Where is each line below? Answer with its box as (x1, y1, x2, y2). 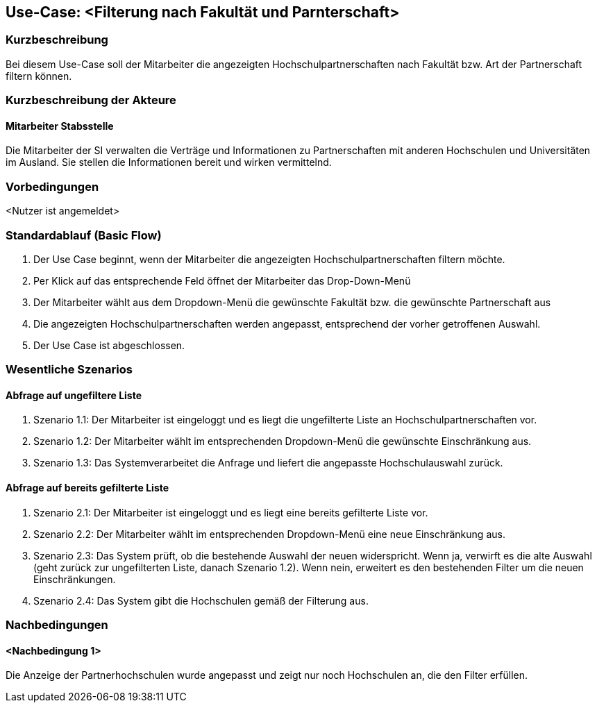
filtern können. (6, 69, 72, 82)
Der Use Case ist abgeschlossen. (33, 339, 185, 351)
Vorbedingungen (6, 179, 99, 194)
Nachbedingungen (6, 618, 108, 632)
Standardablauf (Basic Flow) (6, 228, 162, 242)
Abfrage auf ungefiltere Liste (6, 389, 142, 401)
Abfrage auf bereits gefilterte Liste (6, 482, 169, 494)
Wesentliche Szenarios (6, 362, 133, 377)
